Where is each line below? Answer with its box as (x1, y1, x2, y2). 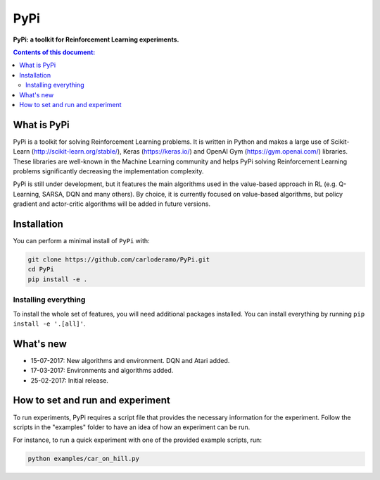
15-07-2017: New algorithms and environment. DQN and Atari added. (30, 356, 230, 364)
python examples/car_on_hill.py (27, 455, 140, 463)
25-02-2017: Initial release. (30, 376, 109, 384)
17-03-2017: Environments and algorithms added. (30, 367, 174, 375)
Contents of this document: (13, 48, 96, 56)
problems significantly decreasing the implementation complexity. (13, 166, 204, 176)
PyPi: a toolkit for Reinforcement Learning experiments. (13, 35, 179, 44)
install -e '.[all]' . (13, 319, 86, 328)
